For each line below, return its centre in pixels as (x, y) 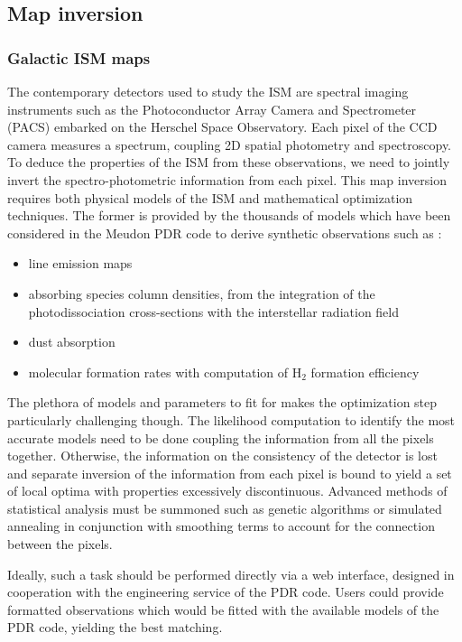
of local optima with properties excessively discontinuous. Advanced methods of (227, 491)
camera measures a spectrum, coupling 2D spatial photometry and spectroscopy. (229, 144)
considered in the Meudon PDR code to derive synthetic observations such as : (225, 233)
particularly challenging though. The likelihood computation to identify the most (231, 419)
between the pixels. (60, 544)
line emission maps (80, 263)
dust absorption (72, 342)
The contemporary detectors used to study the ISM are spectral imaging (208, 91)
